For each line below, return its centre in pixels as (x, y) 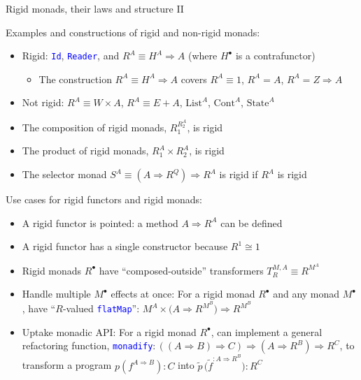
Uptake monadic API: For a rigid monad (109, 331)
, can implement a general (267, 331)
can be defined (252, 222)
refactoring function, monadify (87, 345)
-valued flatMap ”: (101, 308)
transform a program (67, 365)
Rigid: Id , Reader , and (71, 56)
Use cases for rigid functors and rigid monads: (104, 199)
